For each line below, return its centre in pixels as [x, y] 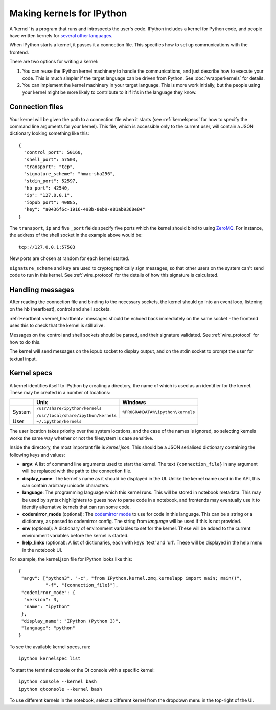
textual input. [23, 359]
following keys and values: [37, 455]
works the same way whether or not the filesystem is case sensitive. [81, 438]
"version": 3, [41, 599]
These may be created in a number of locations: [60, 392]
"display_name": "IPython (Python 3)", [71, 621]
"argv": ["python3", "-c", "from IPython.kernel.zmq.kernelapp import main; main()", [132, 578]
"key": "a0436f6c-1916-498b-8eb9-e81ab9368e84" [85, 210]
